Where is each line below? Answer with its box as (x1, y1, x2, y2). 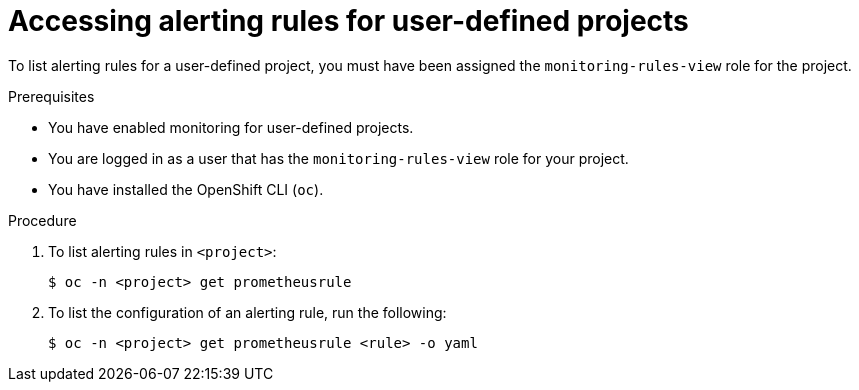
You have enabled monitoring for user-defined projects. (48, 118, 414, 136)
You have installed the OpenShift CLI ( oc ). (48, 180, 324, 198)
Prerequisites (8, 87, 95, 105)
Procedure (8, 211, 77, 229)
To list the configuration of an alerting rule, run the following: (48, 303, 447, 321)
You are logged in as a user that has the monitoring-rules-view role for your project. (48, 149, 629, 167)
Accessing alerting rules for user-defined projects (8, 4, 689, 38)
